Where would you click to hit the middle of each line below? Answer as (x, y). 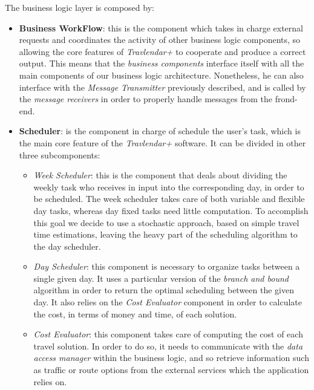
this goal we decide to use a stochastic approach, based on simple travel (166, 222)
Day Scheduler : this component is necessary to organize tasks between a (167, 266)
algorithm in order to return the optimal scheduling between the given (164, 290)
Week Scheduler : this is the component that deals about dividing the (160, 175)
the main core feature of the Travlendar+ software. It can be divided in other (162, 142)
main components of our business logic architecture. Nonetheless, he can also (161, 75)
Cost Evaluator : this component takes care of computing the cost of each (168, 334)
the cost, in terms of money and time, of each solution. (135, 314)
